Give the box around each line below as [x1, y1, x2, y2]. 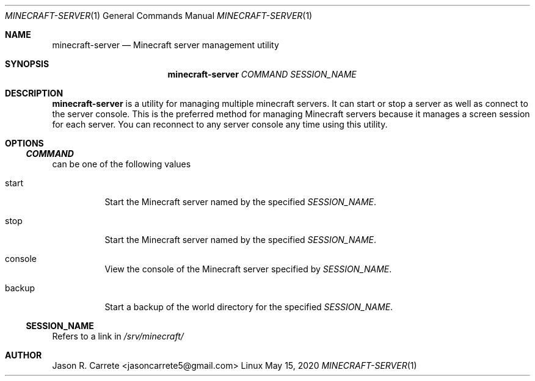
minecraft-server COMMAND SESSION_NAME [167, 69, 357, 79]
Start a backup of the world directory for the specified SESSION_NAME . [104, 302, 393, 312]
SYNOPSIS [5, 59, 49, 69]
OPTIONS [5, 138, 44, 148]
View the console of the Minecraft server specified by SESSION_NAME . [104, 264, 392, 274]
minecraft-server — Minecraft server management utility [52, 40, 279, 50]
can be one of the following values [52, 159, 191, 169]
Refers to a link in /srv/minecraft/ [52, 331, 184, 341]
